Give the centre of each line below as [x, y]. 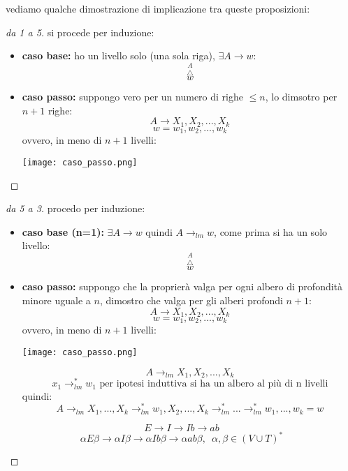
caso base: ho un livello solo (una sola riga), [118, 55]
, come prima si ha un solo [271, 231]
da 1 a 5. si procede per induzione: [80, 32]
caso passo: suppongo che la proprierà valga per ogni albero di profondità [182, 286]
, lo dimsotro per [301, 97]
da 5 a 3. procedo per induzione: [75, 208]
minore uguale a [56, 300]
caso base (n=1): [63, 231]
